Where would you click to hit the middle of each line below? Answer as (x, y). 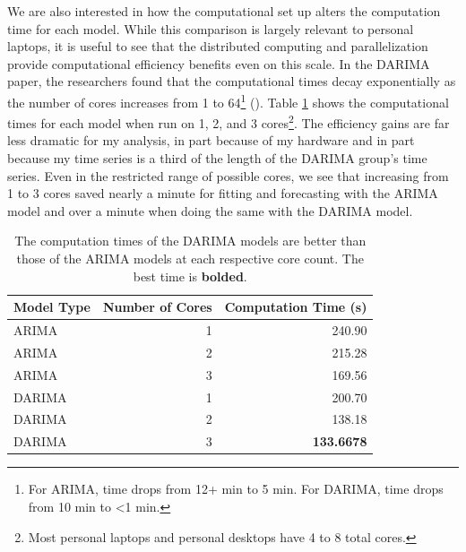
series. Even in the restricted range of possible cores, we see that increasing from (228, 175)
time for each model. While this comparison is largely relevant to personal (211, 28)
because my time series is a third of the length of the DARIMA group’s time (217, 158)
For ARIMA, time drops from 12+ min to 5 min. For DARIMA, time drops (236, 489)
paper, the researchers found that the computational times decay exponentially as (232, 81)
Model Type (52, 307)
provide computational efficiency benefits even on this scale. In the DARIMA (219, 63)
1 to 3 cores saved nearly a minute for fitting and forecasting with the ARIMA (223, 193)
